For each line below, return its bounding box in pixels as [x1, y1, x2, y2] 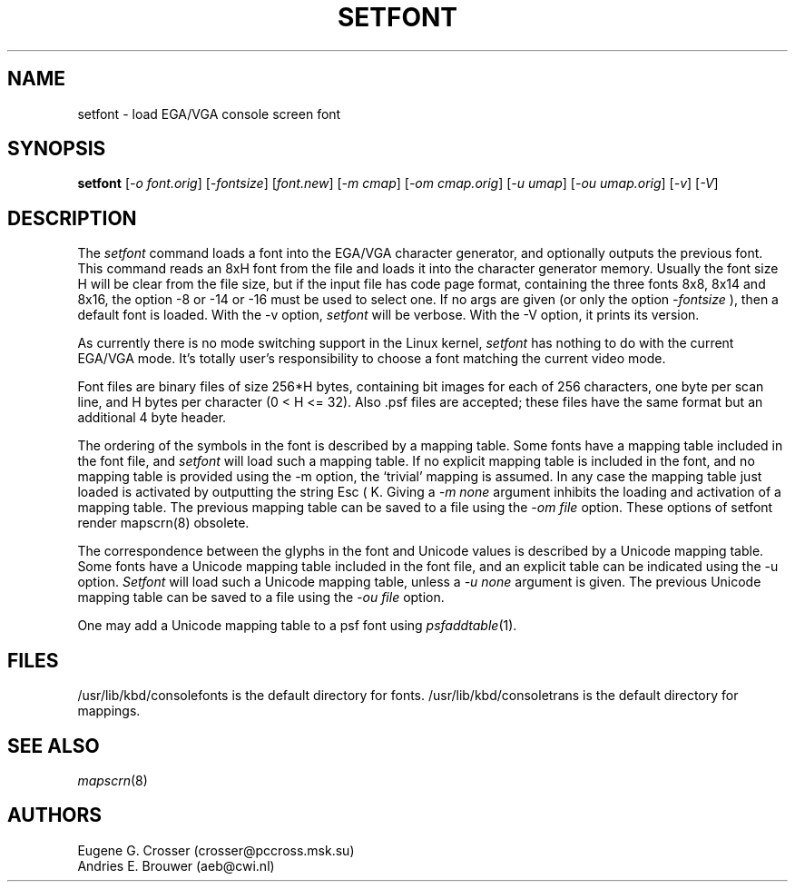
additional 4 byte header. [77, 410, 227, 426]
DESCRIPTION [7, 206, 137, 230]
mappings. [77, 703, 141, 719]
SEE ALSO [7, 734, 100, 757]
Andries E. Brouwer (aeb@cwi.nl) [77, 857, 275, 874]
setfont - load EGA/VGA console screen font [77, 105, 341, 122]
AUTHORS [7, 804, 103, 827]
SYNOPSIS [7, 137, 106, 161]
